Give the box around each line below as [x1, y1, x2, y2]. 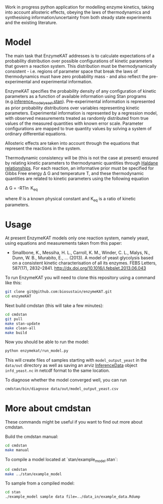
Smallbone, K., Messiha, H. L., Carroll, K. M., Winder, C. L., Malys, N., [12, 250, 150, 255]
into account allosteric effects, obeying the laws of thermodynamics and [5, 9, 150, 15]
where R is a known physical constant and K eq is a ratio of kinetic [5, 195, 136, 203]
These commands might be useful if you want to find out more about [5, 419, 143, 425]
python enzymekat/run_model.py [5, 349, 69, 353]
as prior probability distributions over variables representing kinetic [5, 105, 140, 111]
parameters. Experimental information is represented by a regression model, [5, 110, 158, 116]
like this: [5, 280, 22, 286]
